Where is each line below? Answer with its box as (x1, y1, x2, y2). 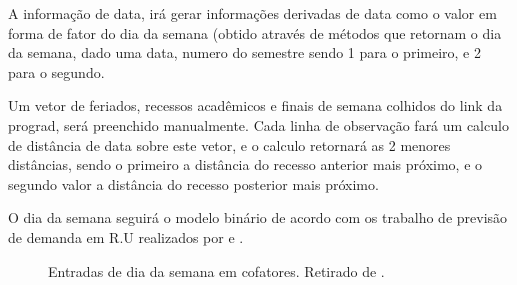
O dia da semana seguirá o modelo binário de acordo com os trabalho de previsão (8, 207, 508, 228)
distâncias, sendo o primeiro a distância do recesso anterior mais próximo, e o (8, 154, 483, 175)
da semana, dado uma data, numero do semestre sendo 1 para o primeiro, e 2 (8, 42, 481, 63)
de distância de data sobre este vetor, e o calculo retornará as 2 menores (8, 134, 451, 155)
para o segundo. (8, 61, 105, 82)
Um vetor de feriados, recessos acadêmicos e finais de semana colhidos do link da (8, 95, 503, 116)
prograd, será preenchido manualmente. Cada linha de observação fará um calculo (8, 114, 509, 135)
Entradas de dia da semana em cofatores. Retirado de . (48, 260, 385, 281)
